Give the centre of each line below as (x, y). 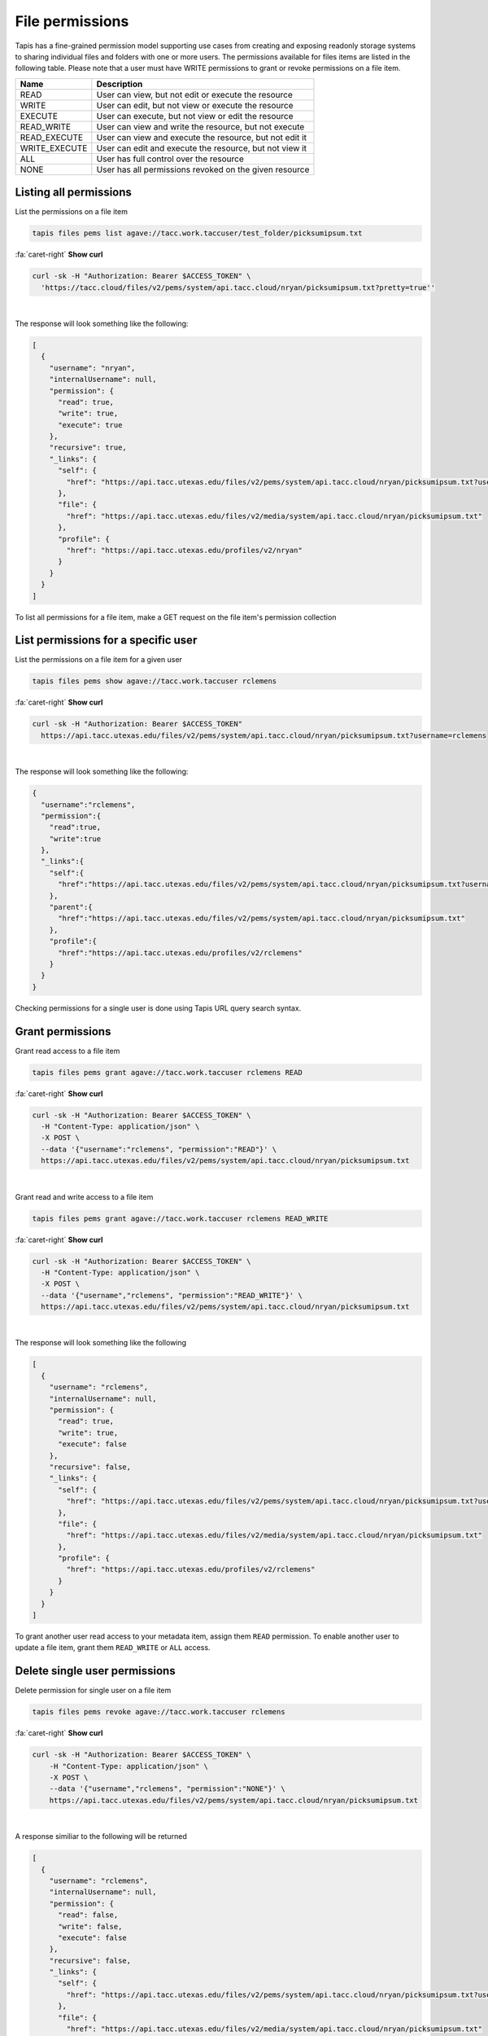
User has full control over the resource (170, 159)
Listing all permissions (73, 193)
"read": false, (88, 1915)
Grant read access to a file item (68, 1051)
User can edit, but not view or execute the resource (195, 105)
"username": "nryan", (92, 368)
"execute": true (90, 425)
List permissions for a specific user (106, 641)
